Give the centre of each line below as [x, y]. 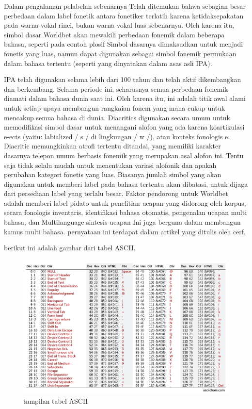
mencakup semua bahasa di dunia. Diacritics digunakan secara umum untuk [117, 117]
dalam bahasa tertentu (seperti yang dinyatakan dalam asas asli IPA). [108, 63]
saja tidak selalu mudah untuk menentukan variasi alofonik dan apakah [110, 165]
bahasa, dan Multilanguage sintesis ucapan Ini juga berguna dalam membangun [122, 222]
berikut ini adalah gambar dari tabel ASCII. [70, 248]
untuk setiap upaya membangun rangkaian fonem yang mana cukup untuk [115, 107]
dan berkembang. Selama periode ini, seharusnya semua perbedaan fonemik [116, 89]
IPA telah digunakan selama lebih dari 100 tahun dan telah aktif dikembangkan [123, 79]
